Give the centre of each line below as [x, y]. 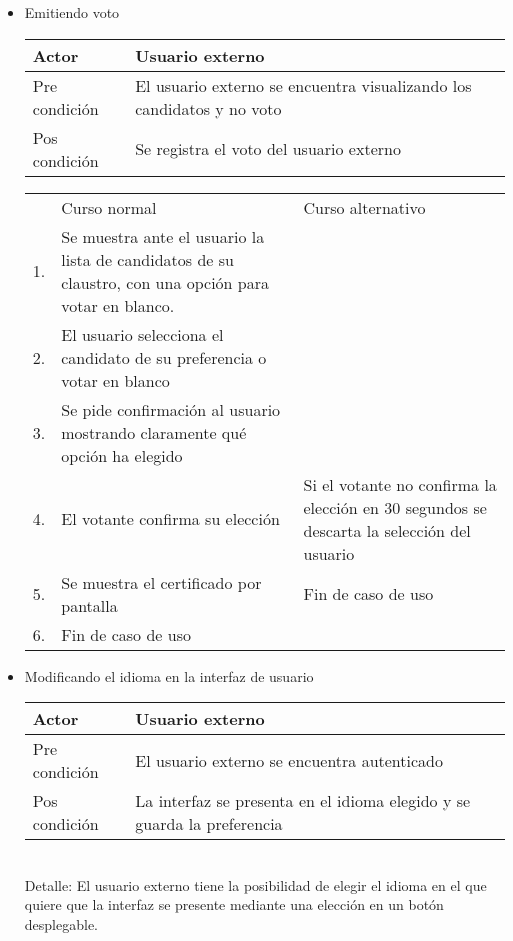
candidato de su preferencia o [164, 357]
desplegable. [61, 923]
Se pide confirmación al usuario [171, 409]
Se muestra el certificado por [161, 582]
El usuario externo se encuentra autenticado [289, 760]
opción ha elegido [122, 455]
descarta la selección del [387, 530]
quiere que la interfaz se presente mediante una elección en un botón [234, 904]
